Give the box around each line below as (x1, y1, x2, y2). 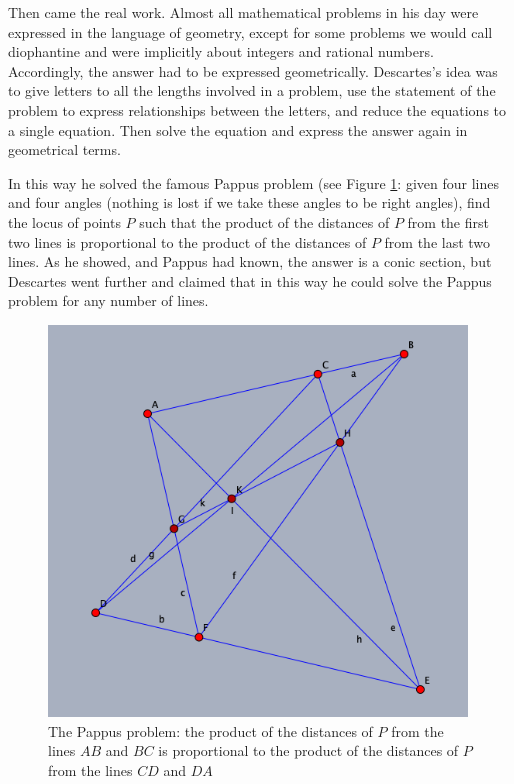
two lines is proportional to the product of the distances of (8, 231, 367, 252)
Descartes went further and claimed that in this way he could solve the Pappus (8, 270, 492, 291)
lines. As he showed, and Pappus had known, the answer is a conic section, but (8, 251, 492, 272)
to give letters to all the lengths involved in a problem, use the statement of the (8, 80, 496, 101)
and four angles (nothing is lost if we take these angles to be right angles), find (8, 192, 491, 213)
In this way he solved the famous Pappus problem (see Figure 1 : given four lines (8, 172, 499, 193)
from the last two (384, 231, 491, 252)
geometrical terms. (8, 139, 121, 160)
